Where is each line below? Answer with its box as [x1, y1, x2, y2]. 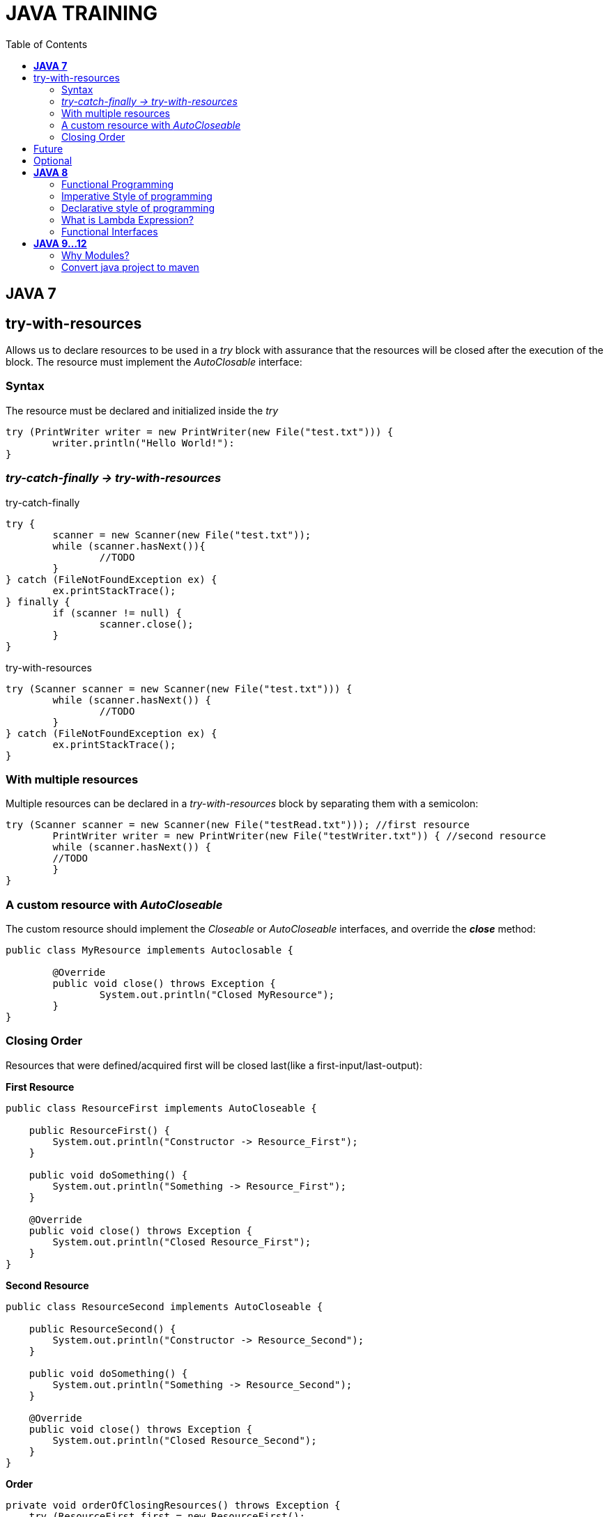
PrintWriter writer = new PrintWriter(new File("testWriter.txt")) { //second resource [52, 830, 546, 842]
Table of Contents [6, 38, 88, 50]
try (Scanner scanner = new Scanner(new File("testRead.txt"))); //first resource [6, 819, 470, 831]
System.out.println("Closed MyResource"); [99, 989, 335, 1001]
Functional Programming [61, 178, 174, 190]
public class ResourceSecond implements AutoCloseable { [6, 1300, 323, 1312]
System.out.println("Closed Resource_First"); [52, 1236, 311, 1247]
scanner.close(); [99, 618, 194, 630]
